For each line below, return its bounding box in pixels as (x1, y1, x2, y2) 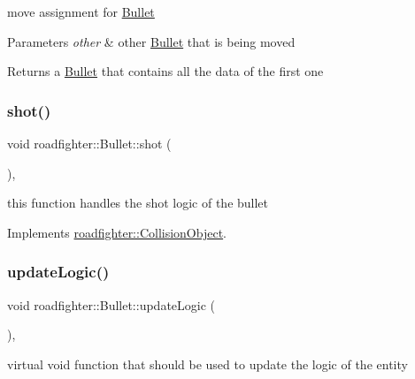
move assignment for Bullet (7, 3, 155, 20)
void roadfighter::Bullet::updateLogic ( (7, 295, 216, 314)
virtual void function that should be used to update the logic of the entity (7, 354, 408, 373)
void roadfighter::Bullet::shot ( (7, 134, 172, 152)
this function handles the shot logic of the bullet (7, 193, 269, 212)
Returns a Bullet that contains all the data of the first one (7, 62, 324, 80)
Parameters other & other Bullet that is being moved (7, 32, 296, 50)
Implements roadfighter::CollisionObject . (7, 223, 227, 241)
